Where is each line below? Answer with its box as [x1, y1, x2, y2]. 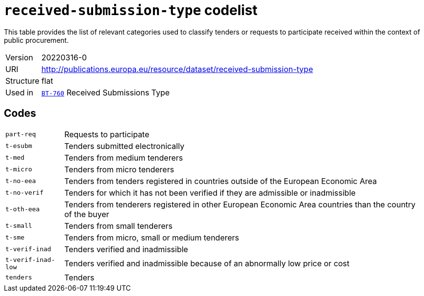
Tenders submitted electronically [64, 141, 185, 151]
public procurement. [4, 36, 69, 44]
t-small [5, 222, 32, 230]
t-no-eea [5, 177, 36, 185]
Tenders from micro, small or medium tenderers [64, 232, 239, 242]
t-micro [5, 166, 32, 173]
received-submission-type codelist [4, 2, 258, 18]
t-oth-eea [5, 205, 40, 213]
